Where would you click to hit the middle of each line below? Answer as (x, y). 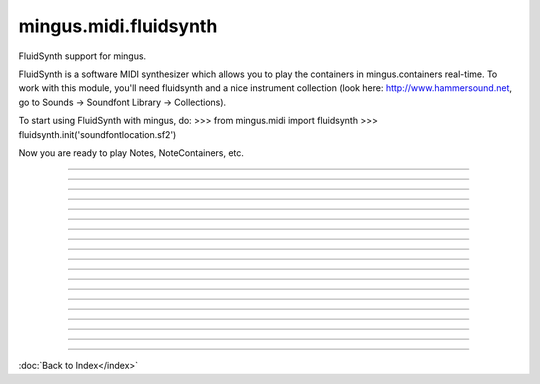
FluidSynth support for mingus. (82, 56)
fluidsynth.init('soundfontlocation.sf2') (97, 134)
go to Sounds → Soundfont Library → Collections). (122, 102)
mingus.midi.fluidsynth (118, 26)
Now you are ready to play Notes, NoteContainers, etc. (131, 152)
